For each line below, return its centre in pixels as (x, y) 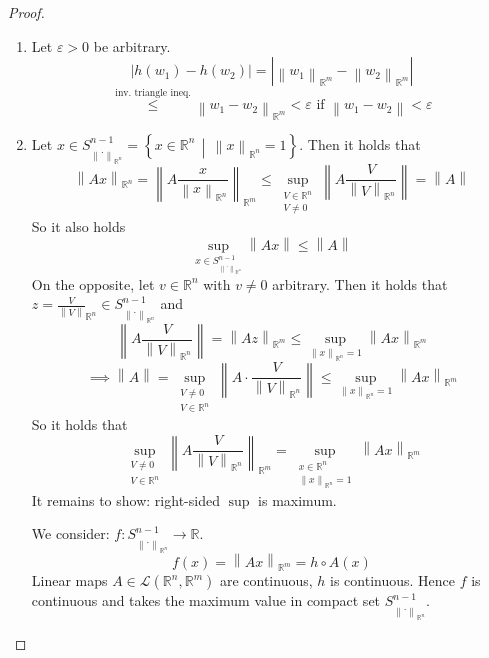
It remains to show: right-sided (125, 499)
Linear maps (69, 580)
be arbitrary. (132, 45)
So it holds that (79, 423)
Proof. (26, 12)
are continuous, (266, 580)
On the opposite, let (93, 283)
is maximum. (297, 499)
